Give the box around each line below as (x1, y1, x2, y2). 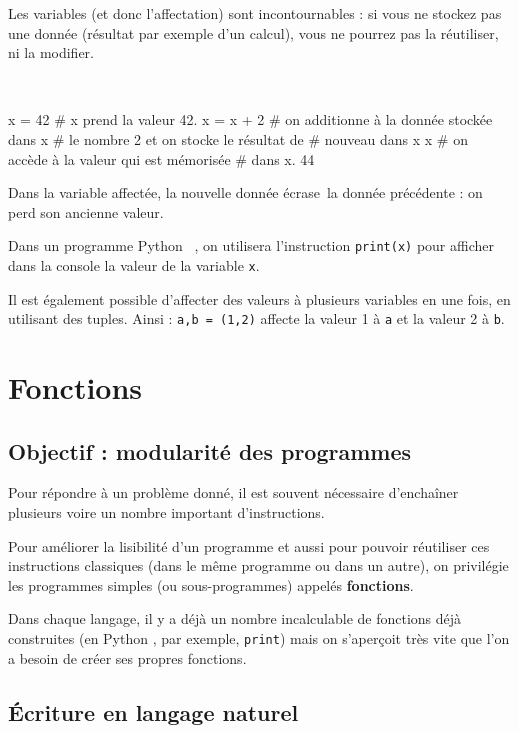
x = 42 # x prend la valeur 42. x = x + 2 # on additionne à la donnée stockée (8, 109, 493, 130)
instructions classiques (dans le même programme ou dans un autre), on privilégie (8, 555, 509, 576)
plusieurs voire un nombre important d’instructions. (8, 502, 325, 523)
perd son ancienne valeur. (8, 201, 164, 222)
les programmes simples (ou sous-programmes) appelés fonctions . (8, 574, 414, 595)
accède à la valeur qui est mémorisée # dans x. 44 (8, 148, 315, 169)
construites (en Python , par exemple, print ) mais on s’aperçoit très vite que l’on (8, 628, 510, 649)
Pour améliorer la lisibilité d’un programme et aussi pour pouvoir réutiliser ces (8, 535, 490, 556)
